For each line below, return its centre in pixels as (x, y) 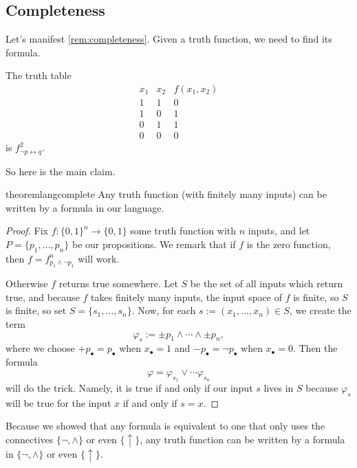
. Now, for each (164, 310)
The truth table (39, 75)
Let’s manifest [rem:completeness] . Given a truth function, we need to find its (169, 39)
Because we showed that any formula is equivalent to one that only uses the (165, 426)
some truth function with (183, 231)
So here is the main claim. (61, 171)
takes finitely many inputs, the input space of (186, 297)
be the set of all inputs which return (267, 283)
